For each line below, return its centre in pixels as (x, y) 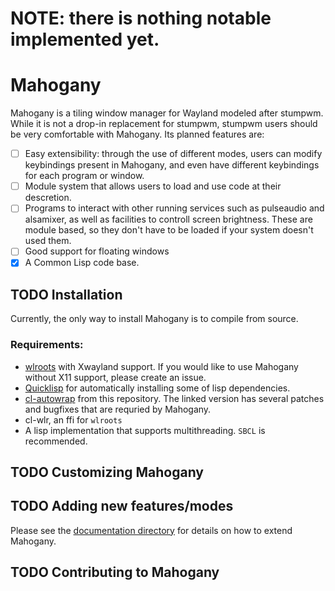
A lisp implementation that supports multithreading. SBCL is (145, 430)
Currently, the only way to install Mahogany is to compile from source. (154, 319)
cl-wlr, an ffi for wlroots (73, 419)
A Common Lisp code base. (82, 263)
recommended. (56, 441)
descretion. (48, 198)
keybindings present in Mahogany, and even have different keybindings (172, 165)
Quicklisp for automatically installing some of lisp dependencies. (157, 388)
